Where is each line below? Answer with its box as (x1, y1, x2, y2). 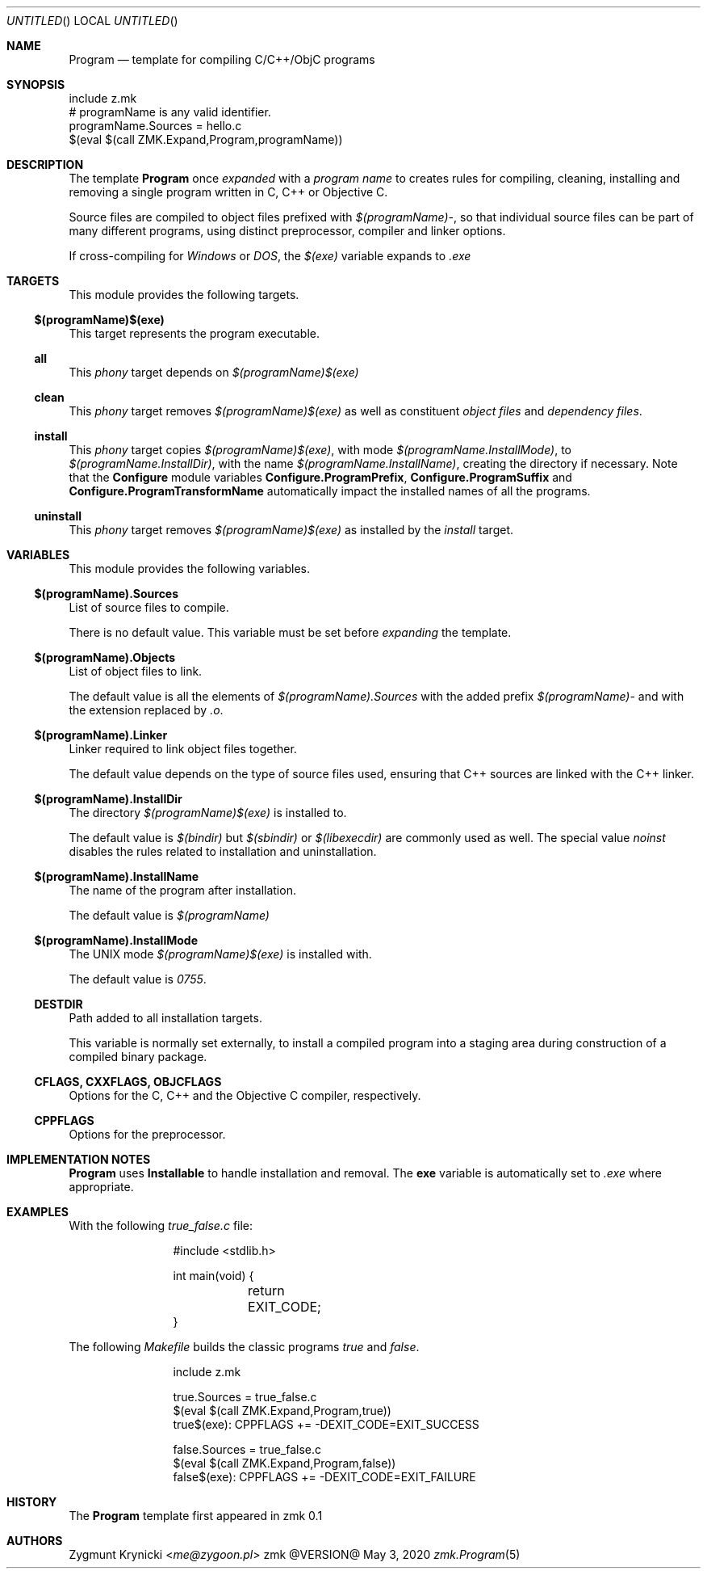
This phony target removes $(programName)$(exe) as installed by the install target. (69, 523, 514, 537)
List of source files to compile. (69, 600, 229, 614)
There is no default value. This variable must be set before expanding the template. (69, 625, 512, 639)
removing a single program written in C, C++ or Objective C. (69, 185, 388, 199)
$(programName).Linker (34, 728, 168, 742)
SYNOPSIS (6, 78, 65, 91)
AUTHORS (6, 1534, 63, 1548)
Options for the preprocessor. (69, 1127, 226, 1141)
